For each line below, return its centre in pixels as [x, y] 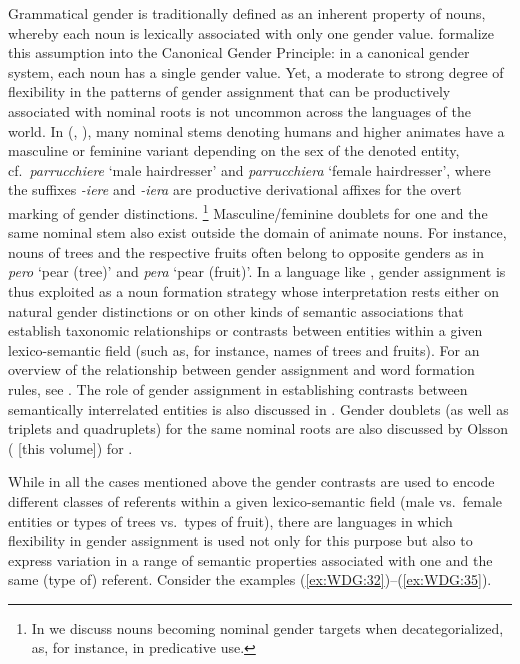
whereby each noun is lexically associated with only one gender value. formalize [251, 32]
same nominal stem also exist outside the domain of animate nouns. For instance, [257, 232]
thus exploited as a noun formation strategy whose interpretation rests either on [254, 290]
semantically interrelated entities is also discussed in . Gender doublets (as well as [258, 408]
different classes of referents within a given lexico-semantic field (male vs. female [255, 500]
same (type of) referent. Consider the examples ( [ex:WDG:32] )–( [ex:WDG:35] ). [250, 579]
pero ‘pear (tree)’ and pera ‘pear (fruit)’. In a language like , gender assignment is [257, 271]
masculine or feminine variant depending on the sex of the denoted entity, [234, 150]
